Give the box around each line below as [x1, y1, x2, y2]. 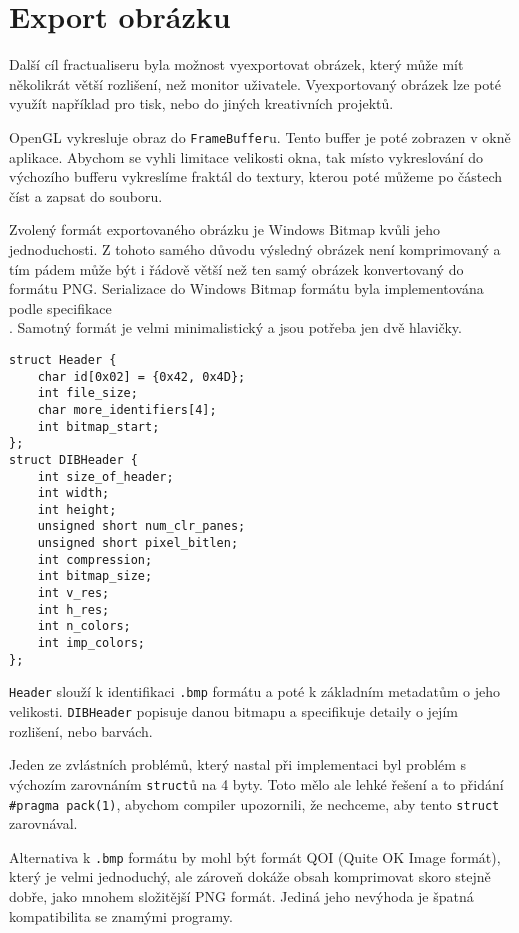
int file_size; [37, 386, 138, 401]
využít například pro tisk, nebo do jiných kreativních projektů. [9, 93, 394, 114]
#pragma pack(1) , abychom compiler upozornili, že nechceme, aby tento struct [9, 793, 500, 814]
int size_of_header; [37, 469, 174, 484]
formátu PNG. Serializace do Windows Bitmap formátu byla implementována [9, 278, 484, 299]
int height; [37, 502, 117, 517]
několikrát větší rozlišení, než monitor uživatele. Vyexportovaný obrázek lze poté [9, 73, 501, 94]
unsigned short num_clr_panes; [37, 519, 246, 534]
